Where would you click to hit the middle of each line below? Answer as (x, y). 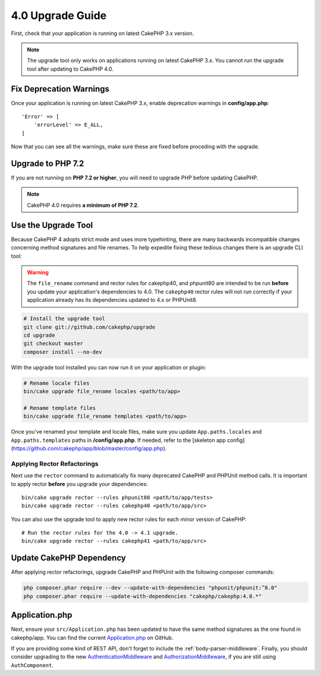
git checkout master (53, 344)
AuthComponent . (32, 665)
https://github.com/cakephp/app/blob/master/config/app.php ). (90, 448)
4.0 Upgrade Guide (59, 15)
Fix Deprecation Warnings (60, 89)
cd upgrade (39, 335)
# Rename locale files (56, 383)
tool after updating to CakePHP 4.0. (70, 69)
